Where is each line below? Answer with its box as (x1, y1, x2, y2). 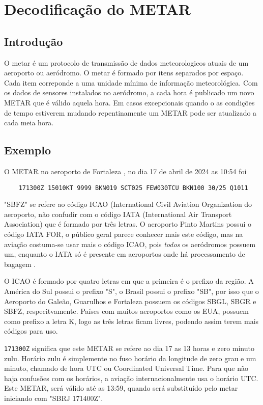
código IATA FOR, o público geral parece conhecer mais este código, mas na (4, 228, 243, 239)
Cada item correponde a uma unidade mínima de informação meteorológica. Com (4, 77, 258, 88)
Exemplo (4, 142, 51, 158)
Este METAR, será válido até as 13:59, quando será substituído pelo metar (4, 383, 238, 393)
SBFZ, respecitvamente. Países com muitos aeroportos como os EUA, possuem (4, 306, 249, 316)
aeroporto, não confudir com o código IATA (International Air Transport (4, 208, 232, 219)
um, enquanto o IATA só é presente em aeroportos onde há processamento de (4, 249, 245, 259)
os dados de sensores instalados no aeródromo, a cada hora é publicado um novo (4, 87, 254, 98)
